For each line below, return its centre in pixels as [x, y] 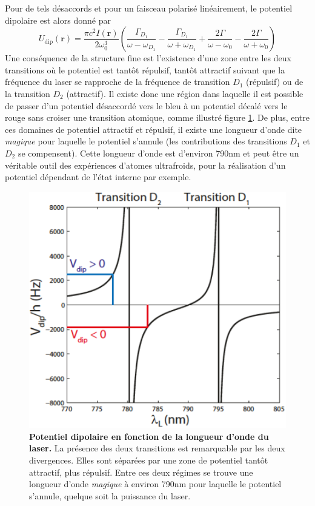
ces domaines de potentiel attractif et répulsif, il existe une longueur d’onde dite [154, 129]
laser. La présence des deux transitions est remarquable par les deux [157, 448]
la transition [28, 93]
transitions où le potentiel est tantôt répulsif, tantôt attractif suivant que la [145, 69]
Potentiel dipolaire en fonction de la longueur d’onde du [149, 436]
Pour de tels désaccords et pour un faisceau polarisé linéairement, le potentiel [149, 8]
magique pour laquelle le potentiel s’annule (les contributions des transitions [146, 141]
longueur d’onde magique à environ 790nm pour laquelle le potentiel [155, 484]
